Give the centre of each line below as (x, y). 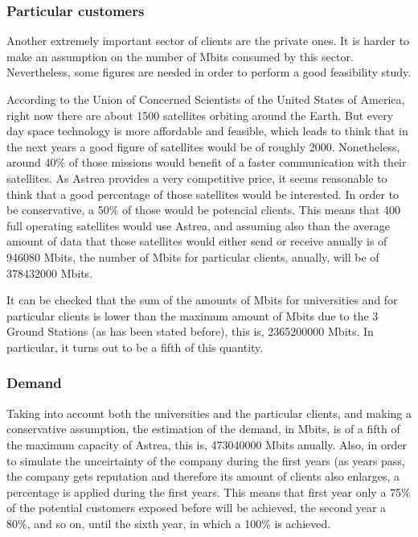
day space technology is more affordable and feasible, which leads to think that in (207, 131)
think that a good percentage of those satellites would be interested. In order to (203, 194)
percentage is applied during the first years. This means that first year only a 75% (209, 492)
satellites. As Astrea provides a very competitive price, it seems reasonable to (197, 178)
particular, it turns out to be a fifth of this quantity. (135, 347)
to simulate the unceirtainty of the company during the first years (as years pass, (206, 460)
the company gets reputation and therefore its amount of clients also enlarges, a (203, 476)
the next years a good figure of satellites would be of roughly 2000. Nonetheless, (203, 146)
